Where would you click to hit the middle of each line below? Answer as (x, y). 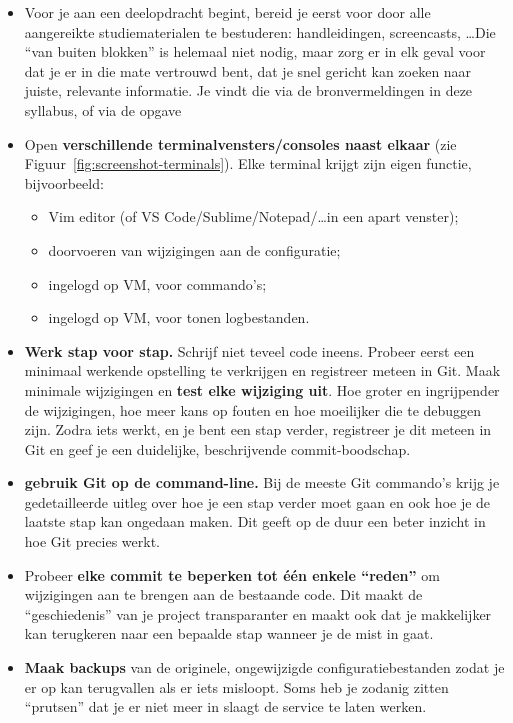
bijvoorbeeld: (64, 182)
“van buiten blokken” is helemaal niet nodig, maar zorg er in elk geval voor (255, 51)
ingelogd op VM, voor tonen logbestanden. (179, 317)
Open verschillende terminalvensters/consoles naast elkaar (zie (240, 143)
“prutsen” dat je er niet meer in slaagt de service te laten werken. (225, 706)
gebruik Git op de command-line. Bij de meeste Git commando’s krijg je (262, 482)
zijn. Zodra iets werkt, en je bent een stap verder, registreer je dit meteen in (258, 429)
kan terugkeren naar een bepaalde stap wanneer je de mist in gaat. (229, 633)
